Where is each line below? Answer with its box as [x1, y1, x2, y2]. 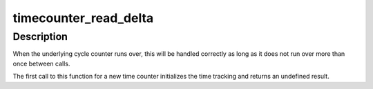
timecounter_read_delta [12, 10, 154, 26]
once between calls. [12, 59, 70, 68]
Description [12, 30, 68, 43]
